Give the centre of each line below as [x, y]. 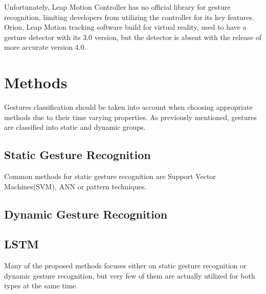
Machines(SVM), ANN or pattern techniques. [75, 186]
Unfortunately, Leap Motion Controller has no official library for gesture [117, 7]
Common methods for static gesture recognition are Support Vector [110, 176]
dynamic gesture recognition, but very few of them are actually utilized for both [130, 275]
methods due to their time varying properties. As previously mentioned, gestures [130, 117]
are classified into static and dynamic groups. [75, 127]
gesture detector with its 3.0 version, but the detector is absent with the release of [133, 37]
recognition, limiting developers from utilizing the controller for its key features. [129, 17]
